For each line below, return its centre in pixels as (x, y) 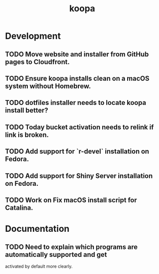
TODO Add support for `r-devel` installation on (77, 152)
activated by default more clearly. (39, 266)
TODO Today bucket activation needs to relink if (79, 127)
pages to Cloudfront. (37, 62)
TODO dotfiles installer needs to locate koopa (76, 103)
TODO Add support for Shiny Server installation (79, 176)
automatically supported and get (56, 255)
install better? (27, 111)
